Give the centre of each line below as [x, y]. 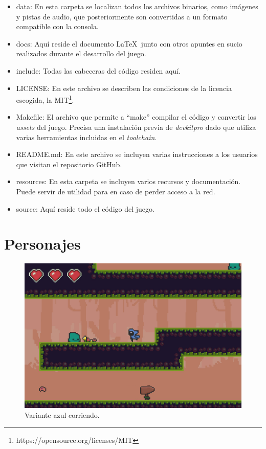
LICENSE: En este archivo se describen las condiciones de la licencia [124, 88]
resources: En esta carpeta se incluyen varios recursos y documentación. [128, 181]
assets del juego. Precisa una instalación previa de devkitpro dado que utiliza [136, 127]
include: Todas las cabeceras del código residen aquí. [98, 70]
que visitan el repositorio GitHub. [69, 164]
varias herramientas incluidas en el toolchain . [86, 137]
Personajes [42, 244]
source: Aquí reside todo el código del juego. [85, 208]
